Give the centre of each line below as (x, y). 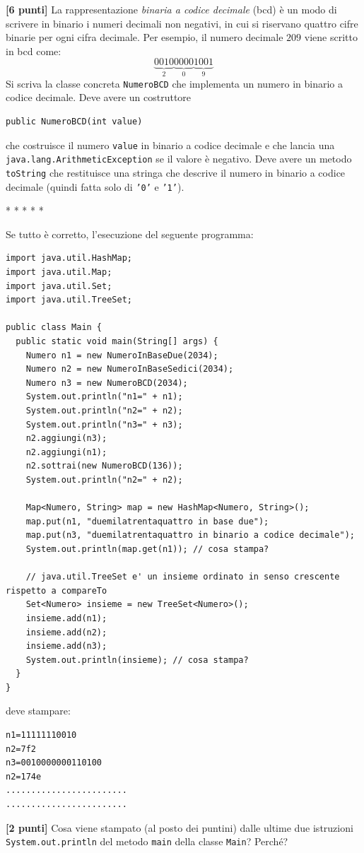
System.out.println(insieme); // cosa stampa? (137, 660)
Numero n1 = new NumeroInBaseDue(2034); (122, 355)
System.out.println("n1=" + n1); (104, 397)
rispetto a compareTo (57, 590)
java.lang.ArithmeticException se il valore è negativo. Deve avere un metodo (179, 159)
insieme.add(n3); (66, 646)
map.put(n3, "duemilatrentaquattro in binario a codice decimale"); (190, 535)
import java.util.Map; (59, 272)
